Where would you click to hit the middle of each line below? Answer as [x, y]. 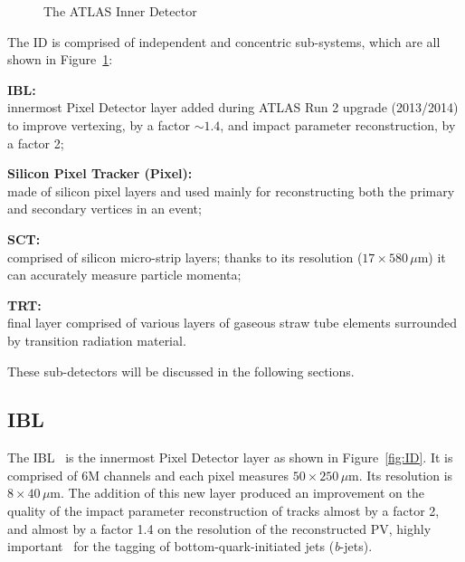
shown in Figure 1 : [60, 59]
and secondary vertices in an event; [104, 209]
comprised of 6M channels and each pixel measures [148, 475]
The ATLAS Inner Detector [120, 11]
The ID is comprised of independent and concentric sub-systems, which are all [224, 41]
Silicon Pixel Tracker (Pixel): [100, 173]
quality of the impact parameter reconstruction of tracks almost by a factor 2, [223, 511]
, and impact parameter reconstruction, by [338, 124]
